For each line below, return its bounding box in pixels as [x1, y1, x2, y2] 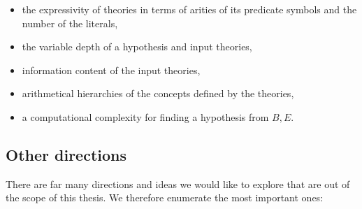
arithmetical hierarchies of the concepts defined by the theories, [22, 86, 294, 101]
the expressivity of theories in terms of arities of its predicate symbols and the [22, 2, 357, 16]
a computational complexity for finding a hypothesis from [22, 109, 269, 124]
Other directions [6, 143, 126, 165]
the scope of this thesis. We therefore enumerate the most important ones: [6, 190, 324, 205]
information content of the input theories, [22, 62, 201, 77]
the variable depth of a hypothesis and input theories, [22, 39, 252, 54]
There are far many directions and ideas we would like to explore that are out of [6, 176, 350, 191]
